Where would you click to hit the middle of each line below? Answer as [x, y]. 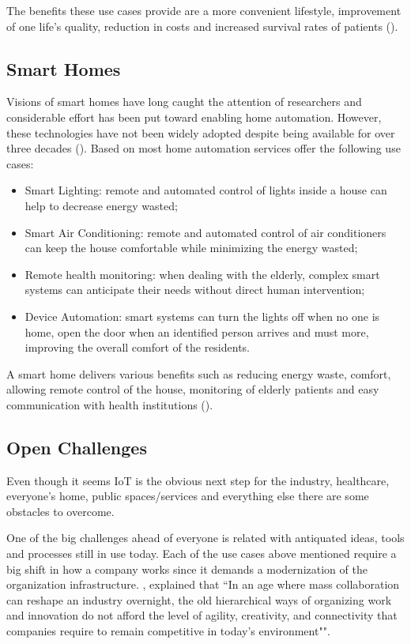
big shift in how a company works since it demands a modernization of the [187, 569]
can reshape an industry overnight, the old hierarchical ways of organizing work [199, 599]
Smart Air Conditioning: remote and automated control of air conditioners [205, 232]
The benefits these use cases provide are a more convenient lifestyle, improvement [204, 10]
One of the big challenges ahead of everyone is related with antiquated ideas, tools [205, 538]
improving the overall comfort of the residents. [137, 347]
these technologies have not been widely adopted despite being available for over [201, 132]
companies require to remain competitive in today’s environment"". [168, 631]
